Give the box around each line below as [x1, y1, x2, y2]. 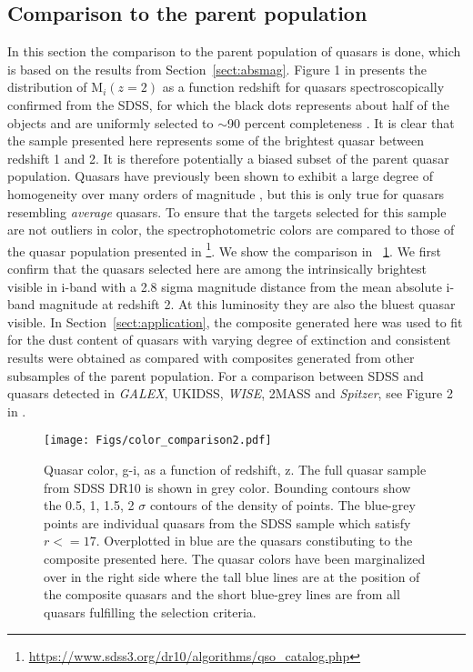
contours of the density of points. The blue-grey [149, 496, 416, 515]
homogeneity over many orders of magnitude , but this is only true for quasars [7, 184, 445, 203]
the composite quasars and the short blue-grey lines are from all [44, 585, 400, 604]
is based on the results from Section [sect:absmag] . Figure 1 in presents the [7, 59, 428, 78]
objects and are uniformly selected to [7, 113, 214, 132]
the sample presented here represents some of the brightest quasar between [7, 131, 425, 150]
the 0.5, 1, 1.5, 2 [44, 496, 135, 515]
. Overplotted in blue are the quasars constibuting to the [96, 531, 413, 550]
